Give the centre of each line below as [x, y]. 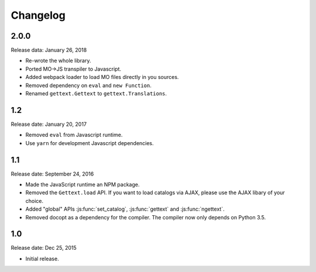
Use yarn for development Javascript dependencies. [90, 143]
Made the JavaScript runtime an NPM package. [83, 185]
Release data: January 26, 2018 [49, 50]
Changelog [38, 15]
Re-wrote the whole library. [58, 61]
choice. [35, 201]
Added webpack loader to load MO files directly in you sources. [102, 77]
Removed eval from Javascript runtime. [74, 135]
